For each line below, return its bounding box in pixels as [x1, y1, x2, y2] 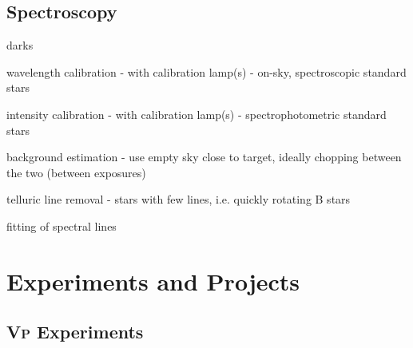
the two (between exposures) [6, 164, 146, 180]
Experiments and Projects [6, 264, 300, 297]
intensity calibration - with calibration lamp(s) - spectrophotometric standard [6, 105, 387, 122]
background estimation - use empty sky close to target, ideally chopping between [6, 148, 402, 165]
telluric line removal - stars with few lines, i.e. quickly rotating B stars [6, 191, 351, 208]
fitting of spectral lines [6, 217, 117, 234]
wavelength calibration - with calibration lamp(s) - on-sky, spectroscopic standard [6, 63, 407, 80]
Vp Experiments [6, 319, 144, 344]
